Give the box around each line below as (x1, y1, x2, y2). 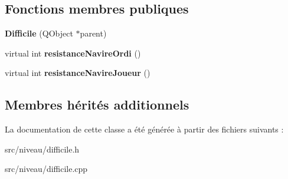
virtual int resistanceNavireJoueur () (5, 67, 150, 79)
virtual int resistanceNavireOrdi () (5, 47, 141, 59)
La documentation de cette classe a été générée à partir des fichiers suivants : (5, 123, 284, 135)
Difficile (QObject (5, 27, 73, 39)
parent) (80, 27, 107, 39)
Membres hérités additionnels (5, 95, 189, 114)
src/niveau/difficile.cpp (5, 163, 88, 175)
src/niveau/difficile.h (5, 142, 80, 155)
